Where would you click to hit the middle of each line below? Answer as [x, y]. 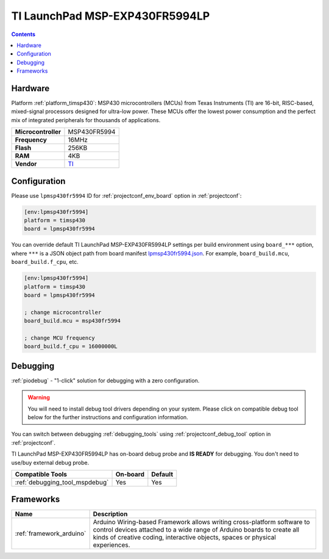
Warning [39, 398]
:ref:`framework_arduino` [51, 533]
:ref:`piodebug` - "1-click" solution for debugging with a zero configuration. [105, 380]
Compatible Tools [41, 474]
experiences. [111, 545]
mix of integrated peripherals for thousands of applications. [86, 120]
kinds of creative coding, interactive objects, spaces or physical [185, 538]
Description [110, 514]
